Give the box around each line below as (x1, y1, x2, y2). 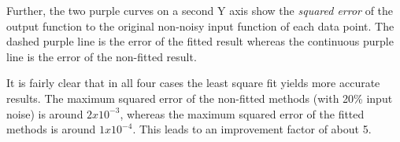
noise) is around (6, 105, 83, 122)
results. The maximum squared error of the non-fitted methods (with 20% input (6, 89, 393, 106)
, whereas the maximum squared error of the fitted (120, 105, 365, 122)
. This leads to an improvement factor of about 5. (132, 121, 372, 137)
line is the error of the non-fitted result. (6, 48, 197, 64)
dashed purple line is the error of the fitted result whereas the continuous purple (6, 33, 394, 49)
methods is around (6, 121, 96, 137)
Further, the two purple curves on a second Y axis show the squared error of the (6, 2, 394, 18)
